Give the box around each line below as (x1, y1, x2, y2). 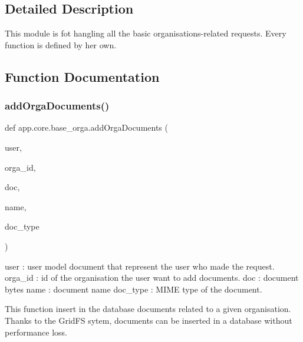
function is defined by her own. (5, 38, 117, 51)
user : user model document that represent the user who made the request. (5, 260, 275, 272)
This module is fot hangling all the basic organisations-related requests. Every (5, 27, 286, 39)
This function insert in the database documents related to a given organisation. (5, 303, 291, 315)
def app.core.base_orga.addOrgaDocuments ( (5, 121, 168, 134)
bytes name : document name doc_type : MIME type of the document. (5, 283, 262, 295)
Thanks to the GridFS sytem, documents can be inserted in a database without (5, 314, 292, 326)
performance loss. (5, 326, 68, 338)
